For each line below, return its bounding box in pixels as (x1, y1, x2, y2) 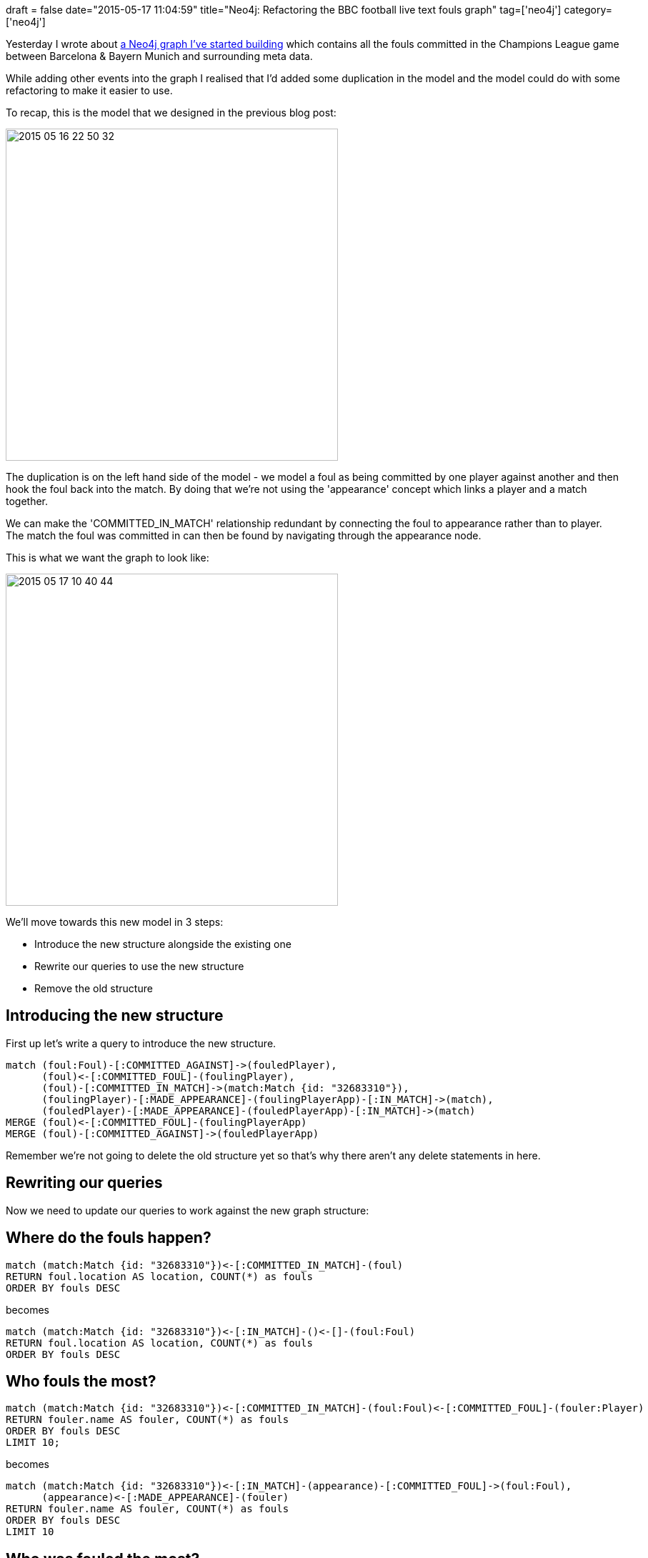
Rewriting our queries (6, 1174, 163, 1192)
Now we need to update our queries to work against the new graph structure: (6, 1204, 369, 1217)
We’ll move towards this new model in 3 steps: (6, 916, 224, 928)
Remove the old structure (34, 982, 153, 994)
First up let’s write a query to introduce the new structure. (6, 1037, 276, 1049)
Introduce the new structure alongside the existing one (34, 938, 291, 950)
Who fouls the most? (6, 1372, 156, 1390)
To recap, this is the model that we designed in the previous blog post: (6, 106, 337, 119)
